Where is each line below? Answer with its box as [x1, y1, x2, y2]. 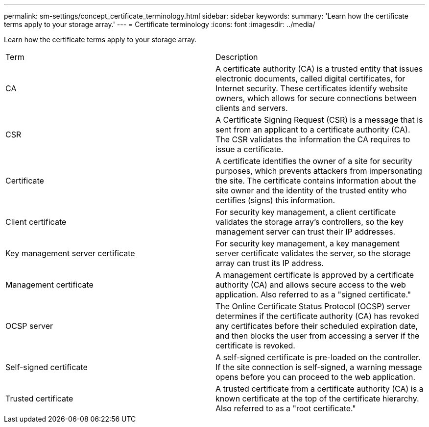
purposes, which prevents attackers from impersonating [215, 166, 422, 176]
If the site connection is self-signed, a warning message [215, 362, 422, 372]
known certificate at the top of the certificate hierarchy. [215, 394, 419, 403]
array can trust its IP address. [215, 258, 324, 268]
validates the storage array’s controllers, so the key [215, 217, 404, 227]
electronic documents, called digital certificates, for [215, 74, 405, 83]
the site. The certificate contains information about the [215, 176, 416, 186]
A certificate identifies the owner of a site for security [215, 156, 412, 166]
